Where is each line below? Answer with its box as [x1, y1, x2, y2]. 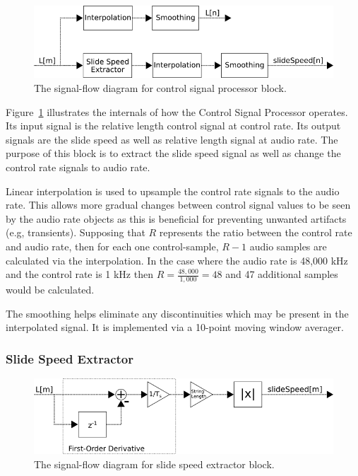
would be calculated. [6, 281, 95, 296]
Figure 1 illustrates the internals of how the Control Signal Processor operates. [6, 104, 348, 119]
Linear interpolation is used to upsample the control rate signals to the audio [6, 183, 340, 198]
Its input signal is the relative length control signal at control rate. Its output [6, 118, 341, 133]
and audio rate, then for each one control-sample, [6, 238, 219, 253]
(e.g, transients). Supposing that [6, 225, 145, 240]
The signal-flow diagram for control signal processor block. [34, 80, 287, 95]
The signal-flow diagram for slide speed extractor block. [34, 456, 275, 471]
